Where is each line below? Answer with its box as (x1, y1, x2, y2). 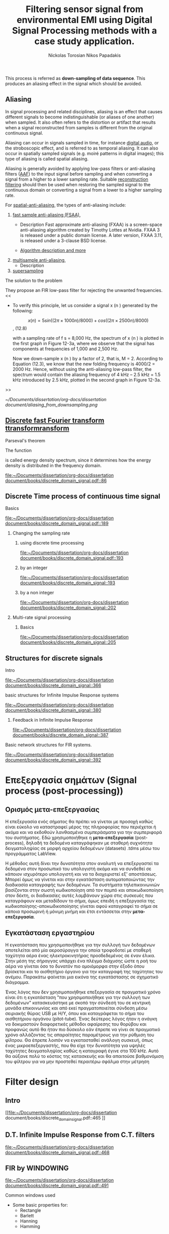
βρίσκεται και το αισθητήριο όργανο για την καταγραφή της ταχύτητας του (5, 969, 163, 974)
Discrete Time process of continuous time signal (5, 492, 160, 500)
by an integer (20, 565, 48, 571)
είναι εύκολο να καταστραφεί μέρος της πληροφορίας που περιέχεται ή (5, 824, 156, 830)
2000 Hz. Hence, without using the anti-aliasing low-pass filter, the (12, 366, 152, 372)
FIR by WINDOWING (5, 1164, 69, 1172)
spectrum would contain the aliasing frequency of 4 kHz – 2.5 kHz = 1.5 (12, 371, 161, 377)
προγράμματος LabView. (5, 851, 57, 857)
